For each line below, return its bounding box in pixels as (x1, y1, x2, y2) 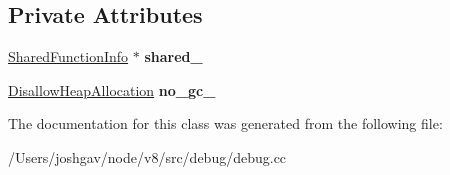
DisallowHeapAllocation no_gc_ (8, 79, 216, 100)
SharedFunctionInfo (8, 46, 129, 67)
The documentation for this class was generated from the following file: (8, 113, 443, 134)
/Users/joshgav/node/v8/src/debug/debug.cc (8, 146, 287, 167)
